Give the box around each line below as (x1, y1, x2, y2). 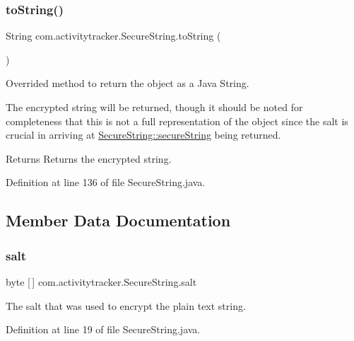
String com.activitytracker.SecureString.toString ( (6, 28, 221, 43)
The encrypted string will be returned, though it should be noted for (6, 100, 303, 114)
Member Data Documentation (6, 209, 231, 231)
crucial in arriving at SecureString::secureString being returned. (6, 127, 281, 142)
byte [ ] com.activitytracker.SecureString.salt (6, 274, 197, 289)
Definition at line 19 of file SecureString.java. (6, 322, 201, 337)
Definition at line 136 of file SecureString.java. (6, 175, 206, 190)
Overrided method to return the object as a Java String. (6, 76, 249, 91)
